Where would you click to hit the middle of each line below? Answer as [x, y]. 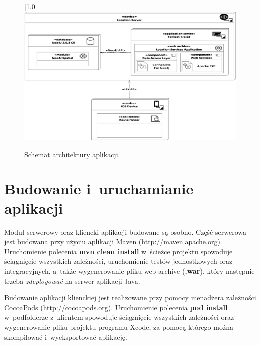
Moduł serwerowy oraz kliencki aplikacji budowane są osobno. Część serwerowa [125, 232]
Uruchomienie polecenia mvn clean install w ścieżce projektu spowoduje [119, 251]
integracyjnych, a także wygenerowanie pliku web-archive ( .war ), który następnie [130, 271]
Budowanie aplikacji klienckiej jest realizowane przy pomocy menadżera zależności [130, 297]
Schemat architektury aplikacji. [72, 154]
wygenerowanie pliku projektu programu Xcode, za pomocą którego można [119, 326]
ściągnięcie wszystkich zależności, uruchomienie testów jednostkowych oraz [119, 261]
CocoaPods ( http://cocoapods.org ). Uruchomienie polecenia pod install [116, 307]
